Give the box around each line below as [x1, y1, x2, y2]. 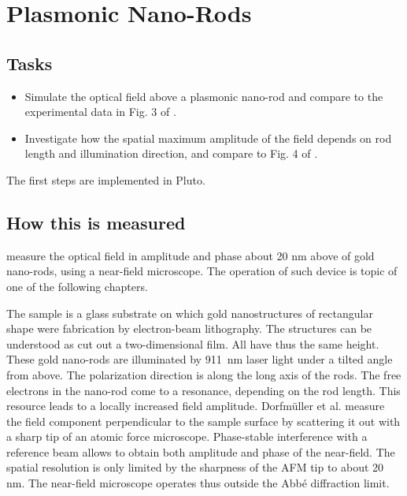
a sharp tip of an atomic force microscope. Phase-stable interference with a [6, 428, 368, 445]
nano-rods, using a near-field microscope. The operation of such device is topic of [6, 263, 398, 279]
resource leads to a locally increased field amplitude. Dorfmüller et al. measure [6, 397, 385, 414]
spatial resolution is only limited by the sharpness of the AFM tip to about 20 [6, 459, 384, 475]
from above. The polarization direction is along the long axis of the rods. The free [6, 366, 401, 382]
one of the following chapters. [6, 278, 148, 294]
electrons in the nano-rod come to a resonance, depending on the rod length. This [6, 382, 401, 398]
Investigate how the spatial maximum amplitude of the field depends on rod [24, 129, 392, 146]
